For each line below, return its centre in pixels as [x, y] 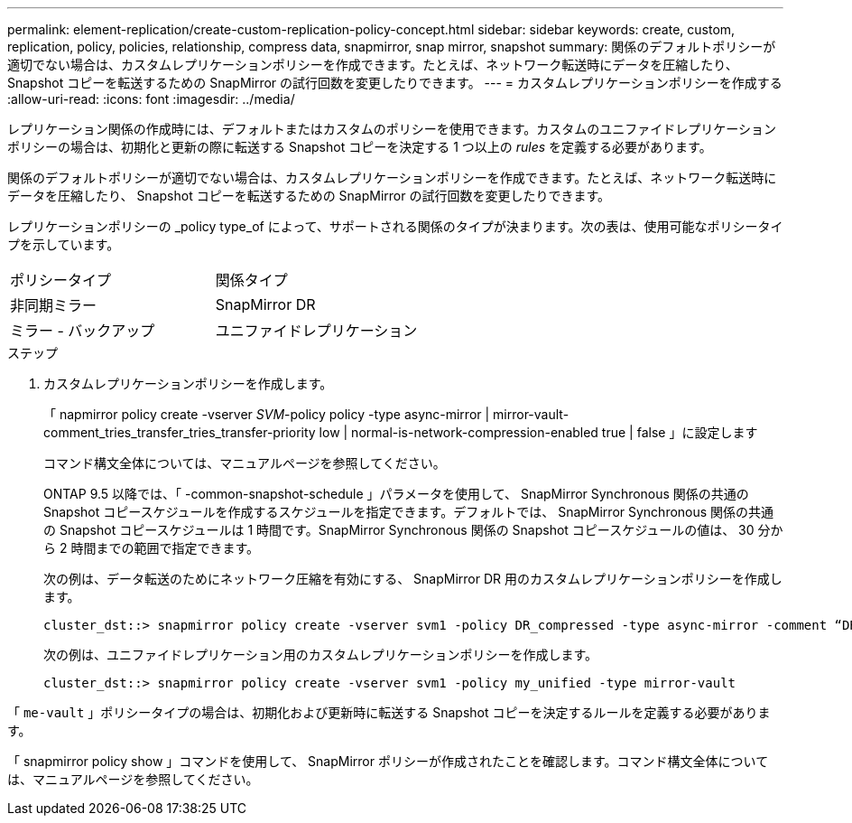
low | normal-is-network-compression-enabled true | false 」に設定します [538, 432]
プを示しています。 [64, 244]
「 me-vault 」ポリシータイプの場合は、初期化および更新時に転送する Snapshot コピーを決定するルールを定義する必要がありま [389, 712]
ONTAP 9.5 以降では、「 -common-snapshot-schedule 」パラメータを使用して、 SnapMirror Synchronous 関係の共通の [396, 494]
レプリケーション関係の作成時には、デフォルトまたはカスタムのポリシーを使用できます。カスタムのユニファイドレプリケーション [392, 129]
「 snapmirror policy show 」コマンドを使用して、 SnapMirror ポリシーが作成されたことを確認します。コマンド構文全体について [388, 761]
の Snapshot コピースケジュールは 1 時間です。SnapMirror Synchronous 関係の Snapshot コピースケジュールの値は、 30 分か [413, 530]
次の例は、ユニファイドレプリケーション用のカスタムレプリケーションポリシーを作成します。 [321, 655]
